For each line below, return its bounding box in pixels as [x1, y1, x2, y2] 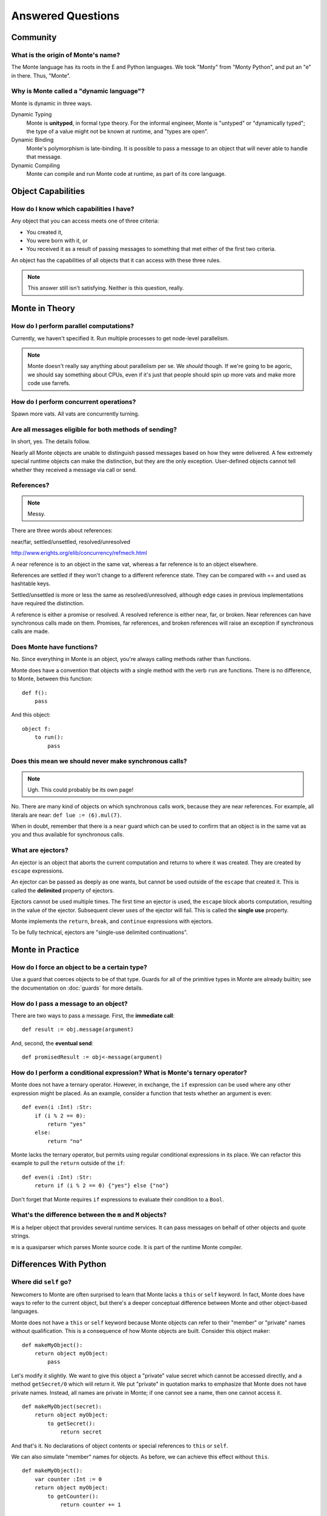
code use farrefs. [27, 380, 71, 387]
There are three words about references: [11, 527, 113, 534]
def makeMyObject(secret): [22, 1403, 102, 1410]
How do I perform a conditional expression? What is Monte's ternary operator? [11, 1068, 248, 1076]
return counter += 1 [60, 1501, 121, 1508]
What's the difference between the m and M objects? [11, 1210, 167, 1219]
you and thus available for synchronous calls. [11, 831, 124, 838]
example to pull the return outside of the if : [11, 1159, 125, 1167]
